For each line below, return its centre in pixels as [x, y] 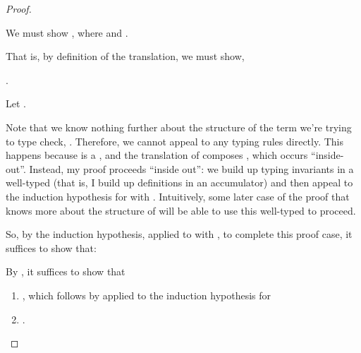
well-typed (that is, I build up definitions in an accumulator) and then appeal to [179, 183]
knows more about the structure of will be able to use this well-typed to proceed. [181, 210]
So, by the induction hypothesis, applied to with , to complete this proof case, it [179, 234]
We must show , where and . [67, 32]
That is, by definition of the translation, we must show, [125, 56]
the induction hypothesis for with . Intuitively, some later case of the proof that [178, 196]
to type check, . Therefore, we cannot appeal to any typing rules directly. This [175, 141]
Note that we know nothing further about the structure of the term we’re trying [179, 127]
